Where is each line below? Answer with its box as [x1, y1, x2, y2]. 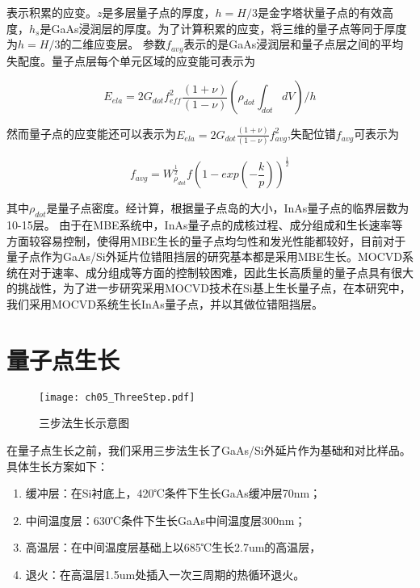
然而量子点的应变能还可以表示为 [6, 125, 176, 142]
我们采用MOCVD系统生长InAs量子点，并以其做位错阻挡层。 [6, 295, 323, 312]
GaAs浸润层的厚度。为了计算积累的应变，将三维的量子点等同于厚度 [51, 19, 407, 36]
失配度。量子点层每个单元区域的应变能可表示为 [6, 52, 255, 69]
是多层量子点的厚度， [102, 4, 216, 20]
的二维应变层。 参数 [60, 36, 166, 52]
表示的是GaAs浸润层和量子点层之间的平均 [183, 36, 404, 52]
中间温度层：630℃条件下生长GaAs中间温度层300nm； [25, 511, 306, 528]
